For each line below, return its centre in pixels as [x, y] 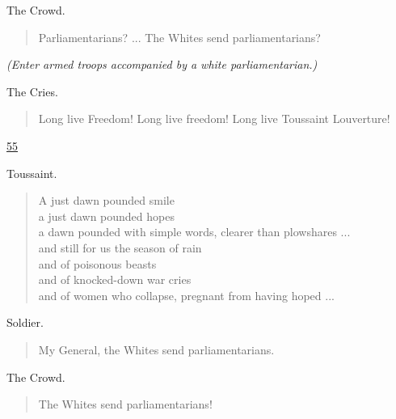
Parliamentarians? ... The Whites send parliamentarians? [179, 37]
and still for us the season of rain [120, 247]
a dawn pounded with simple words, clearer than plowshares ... [194, 232]
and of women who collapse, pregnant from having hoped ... [186, 295]
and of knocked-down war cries [115, 279]
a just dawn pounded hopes [106, 216]
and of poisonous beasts [97, 263]
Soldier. [25, 322]
